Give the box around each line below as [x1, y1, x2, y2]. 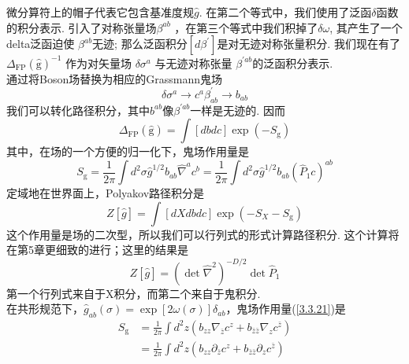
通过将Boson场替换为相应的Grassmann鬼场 [6, 70, 222, 86]
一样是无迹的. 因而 [190, 101, 285, 118]
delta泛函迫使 [6, 35, 75, 52]
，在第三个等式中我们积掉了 [174, 19, 318, 35]
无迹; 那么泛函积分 [92, 35, 188, 52]
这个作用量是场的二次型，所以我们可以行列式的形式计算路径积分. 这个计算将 [6, 226, 400, 242]
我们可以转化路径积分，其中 [6, 101, 150, 118]
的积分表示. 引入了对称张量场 [6, 19, 157, 35]
